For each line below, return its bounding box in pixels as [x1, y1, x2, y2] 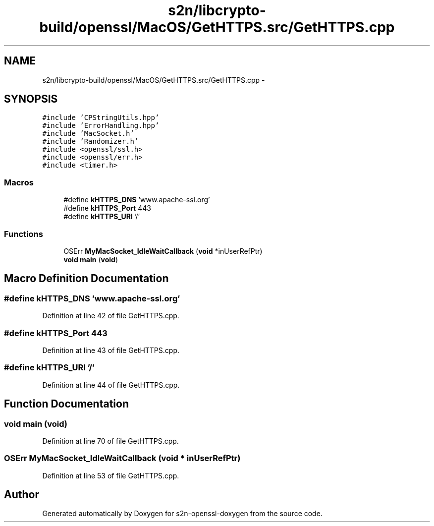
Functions [4, 229, 43, 239]
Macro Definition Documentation [4, 272, 169, 285]
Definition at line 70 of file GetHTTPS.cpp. [42, 436, 179, 445]
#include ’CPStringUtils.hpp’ [42, 114, 160, 122]
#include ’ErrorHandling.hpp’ [42, 121, 160, 130]
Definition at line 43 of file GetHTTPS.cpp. [42, 346, 179, 354]
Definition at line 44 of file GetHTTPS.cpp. [42, 380, 180, 389]
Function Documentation [4, 398, 129, 410]
